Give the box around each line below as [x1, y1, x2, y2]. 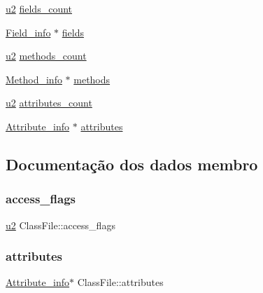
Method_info [6, 71, 62, 86]
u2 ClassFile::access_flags [6, 217, 115, 232]
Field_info [6, 25, 51, 39]
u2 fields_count [6, 1, 72, 15]
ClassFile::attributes [77, 275, 164, 289]
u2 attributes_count [6, 95, 92, 110]
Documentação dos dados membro [6, 153, 258, 175]
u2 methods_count [6, 48, 87, 63]
